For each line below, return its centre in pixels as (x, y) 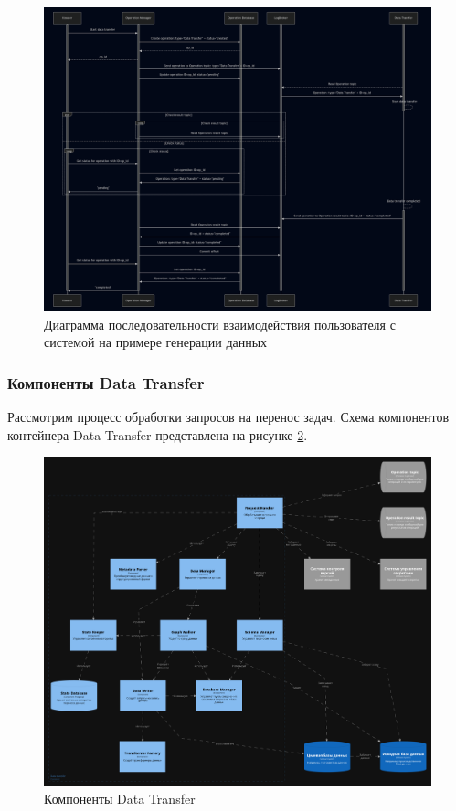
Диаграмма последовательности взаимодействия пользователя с (220, 324)
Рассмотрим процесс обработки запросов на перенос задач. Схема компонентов (228, 416)
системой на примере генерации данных (156, 342)
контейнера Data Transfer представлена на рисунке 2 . (158, 434)
